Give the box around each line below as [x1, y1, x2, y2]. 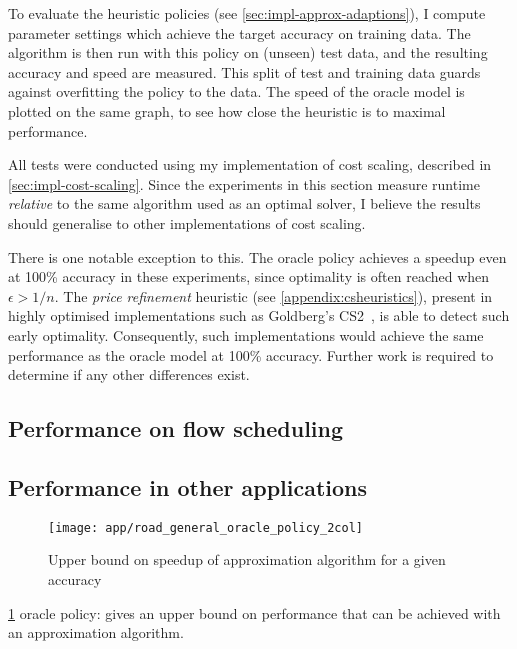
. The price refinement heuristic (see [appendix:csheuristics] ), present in [54, 285, 493, 306]
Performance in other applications [8, 471, 368, 502]
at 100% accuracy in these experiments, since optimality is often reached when [8, 266, 490, 287]
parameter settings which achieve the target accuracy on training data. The [8, 22, 471, 43]
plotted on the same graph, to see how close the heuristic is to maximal [8, 100, 446, 121]
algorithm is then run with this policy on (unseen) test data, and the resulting [8, 42, 488, 63]
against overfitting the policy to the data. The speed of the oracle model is [8, 81, 465, 102]
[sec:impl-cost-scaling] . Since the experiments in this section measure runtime [8, 173, 480, 194]
